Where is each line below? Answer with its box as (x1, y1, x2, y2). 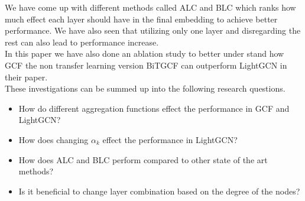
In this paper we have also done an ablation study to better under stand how (5, 47, 284, 60)
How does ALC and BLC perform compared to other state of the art (18, 153, 268, 166)
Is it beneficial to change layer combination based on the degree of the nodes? (18, 184, 300, 197)
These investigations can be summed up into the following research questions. (5, 82, 285, 95)
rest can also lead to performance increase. (5, 35, 159, 48)
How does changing (18, 133, 89, 145)
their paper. (5, 70, 48, 83)
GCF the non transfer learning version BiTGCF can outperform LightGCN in (5, 59, 287, 71)
